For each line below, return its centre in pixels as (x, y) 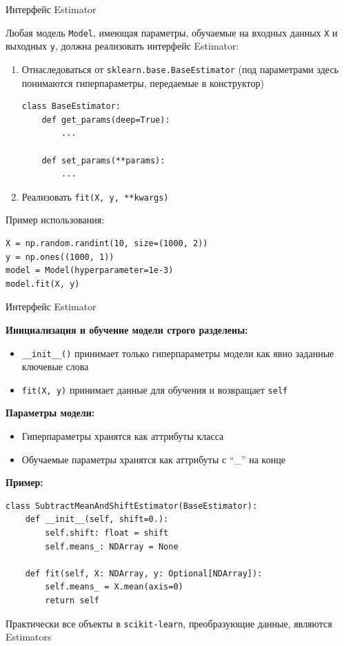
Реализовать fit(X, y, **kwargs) (95, 196)
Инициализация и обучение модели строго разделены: (127, 329)
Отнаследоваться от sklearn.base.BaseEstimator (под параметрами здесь (180, 69)
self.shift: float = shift (107, 533)
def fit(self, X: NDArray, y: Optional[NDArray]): (144, 573)
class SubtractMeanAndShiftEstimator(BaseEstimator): (132, 506)
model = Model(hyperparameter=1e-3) (90, 271)
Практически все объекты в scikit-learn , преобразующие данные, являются (169, 623)
